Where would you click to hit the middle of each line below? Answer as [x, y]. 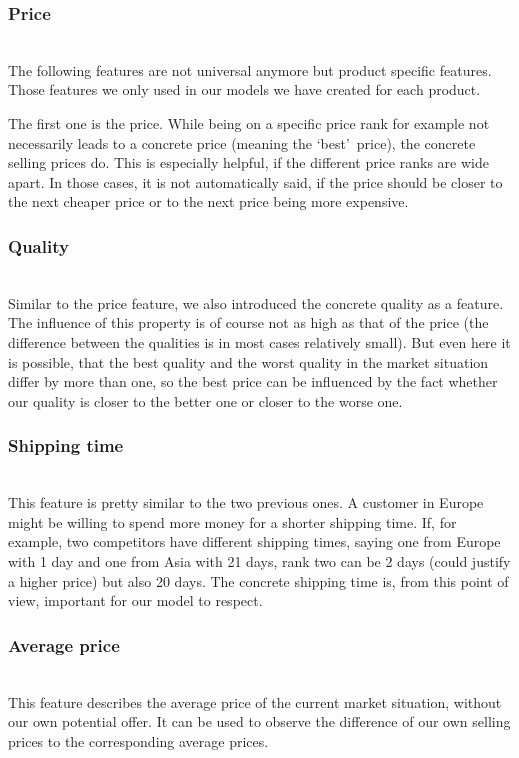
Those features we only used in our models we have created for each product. [244, 89]
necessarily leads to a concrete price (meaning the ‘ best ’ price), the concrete [242, 142]
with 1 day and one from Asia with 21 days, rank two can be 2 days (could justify [259, 560]
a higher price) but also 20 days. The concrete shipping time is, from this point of [258, 580]
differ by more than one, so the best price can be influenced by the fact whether [253, 381]
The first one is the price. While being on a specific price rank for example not [249, 123]
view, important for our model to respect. [135, 600]
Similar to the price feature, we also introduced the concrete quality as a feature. [256, 302]
